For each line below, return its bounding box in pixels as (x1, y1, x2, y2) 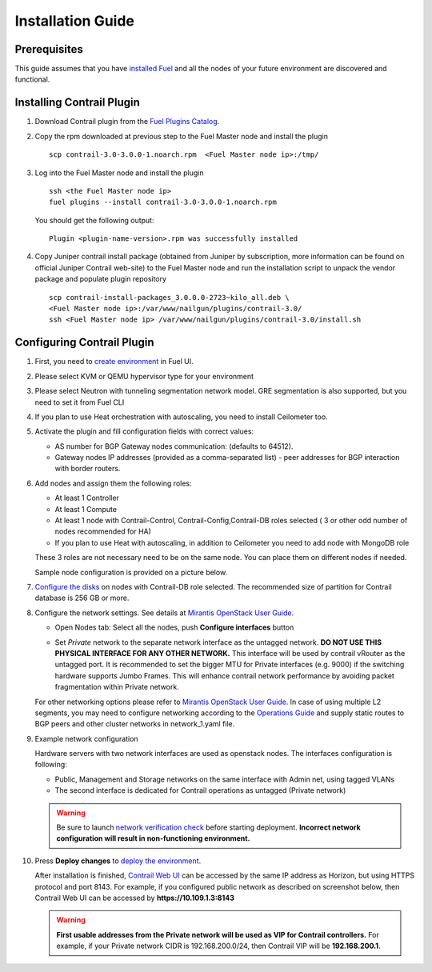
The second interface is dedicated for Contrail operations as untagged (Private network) (54, 786, 346, 795)
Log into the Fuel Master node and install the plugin (34, 168, 204, 178)
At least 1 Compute (54, 504, 118, 514)
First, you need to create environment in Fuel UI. (34, 357, 194, 366)
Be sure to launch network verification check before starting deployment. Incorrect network (56, 822, 362, 832)
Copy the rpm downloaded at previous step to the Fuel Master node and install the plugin (34, 131, 328, 141)
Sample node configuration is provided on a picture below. (34, 567, 228, 577)
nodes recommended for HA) (54, 526, 152, 536)
